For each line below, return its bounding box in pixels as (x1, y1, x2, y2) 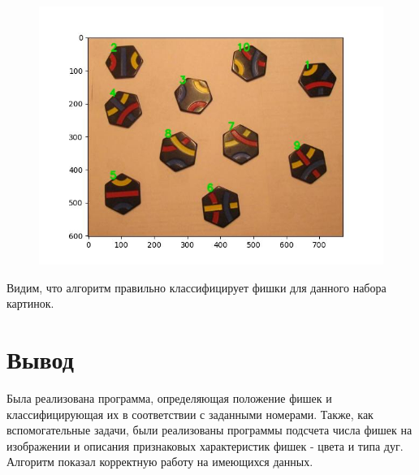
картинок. (6, 295, 54, 312)
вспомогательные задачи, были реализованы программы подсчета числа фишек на (6, 421, 413, 438)
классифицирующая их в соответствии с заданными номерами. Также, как (6, 405, 374, 422)
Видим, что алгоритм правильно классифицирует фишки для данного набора (6, 279, 387, 296)
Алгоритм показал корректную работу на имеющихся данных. (6, 453, 313, 470)
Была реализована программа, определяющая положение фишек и (6, 389, 332, 406)
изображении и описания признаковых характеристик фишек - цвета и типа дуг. (6, 437, 404, 454)
